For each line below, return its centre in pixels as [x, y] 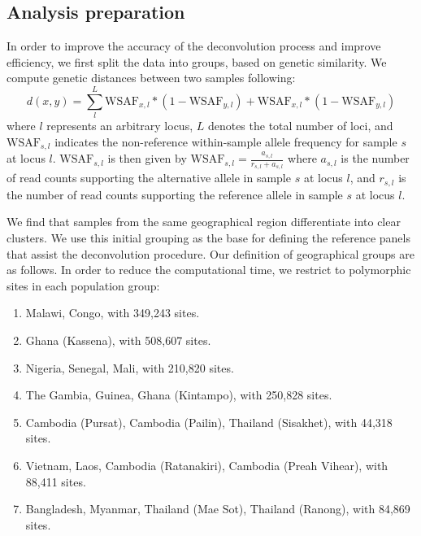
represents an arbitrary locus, [120, 126]
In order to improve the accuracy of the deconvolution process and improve [194, 46]
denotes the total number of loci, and [300, 126]
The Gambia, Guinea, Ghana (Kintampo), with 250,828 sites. [179, 395]
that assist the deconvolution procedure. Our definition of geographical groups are [210, 253]
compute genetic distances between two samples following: [151, 78]
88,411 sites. [56, 481]
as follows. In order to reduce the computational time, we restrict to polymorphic [209, 270]
